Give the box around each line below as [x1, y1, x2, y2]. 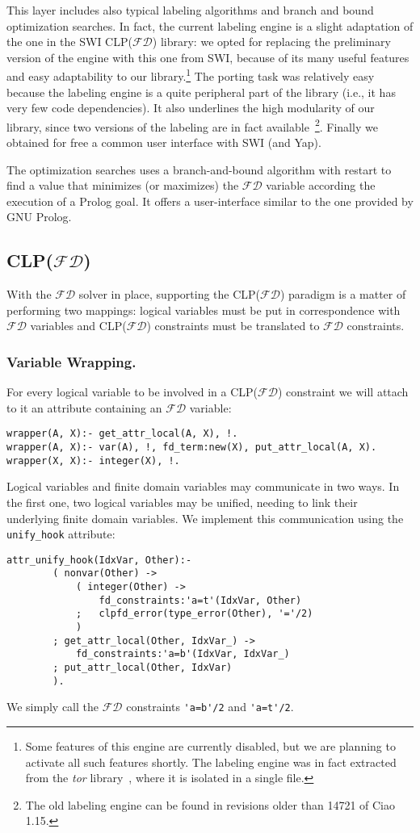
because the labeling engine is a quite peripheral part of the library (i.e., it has [6, 83, 396, 100]
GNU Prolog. [6, 208, 72, 225]
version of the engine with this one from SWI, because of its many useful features [6, 48, 409, 65]
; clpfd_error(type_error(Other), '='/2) [75, 608, 313, 620]
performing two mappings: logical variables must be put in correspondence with [6, 301, 401, 318]
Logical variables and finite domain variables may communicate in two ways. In [6, 478, 400, 495]
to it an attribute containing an [6, 399, 162, 416]
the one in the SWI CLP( [6, 33, 132, 50]
